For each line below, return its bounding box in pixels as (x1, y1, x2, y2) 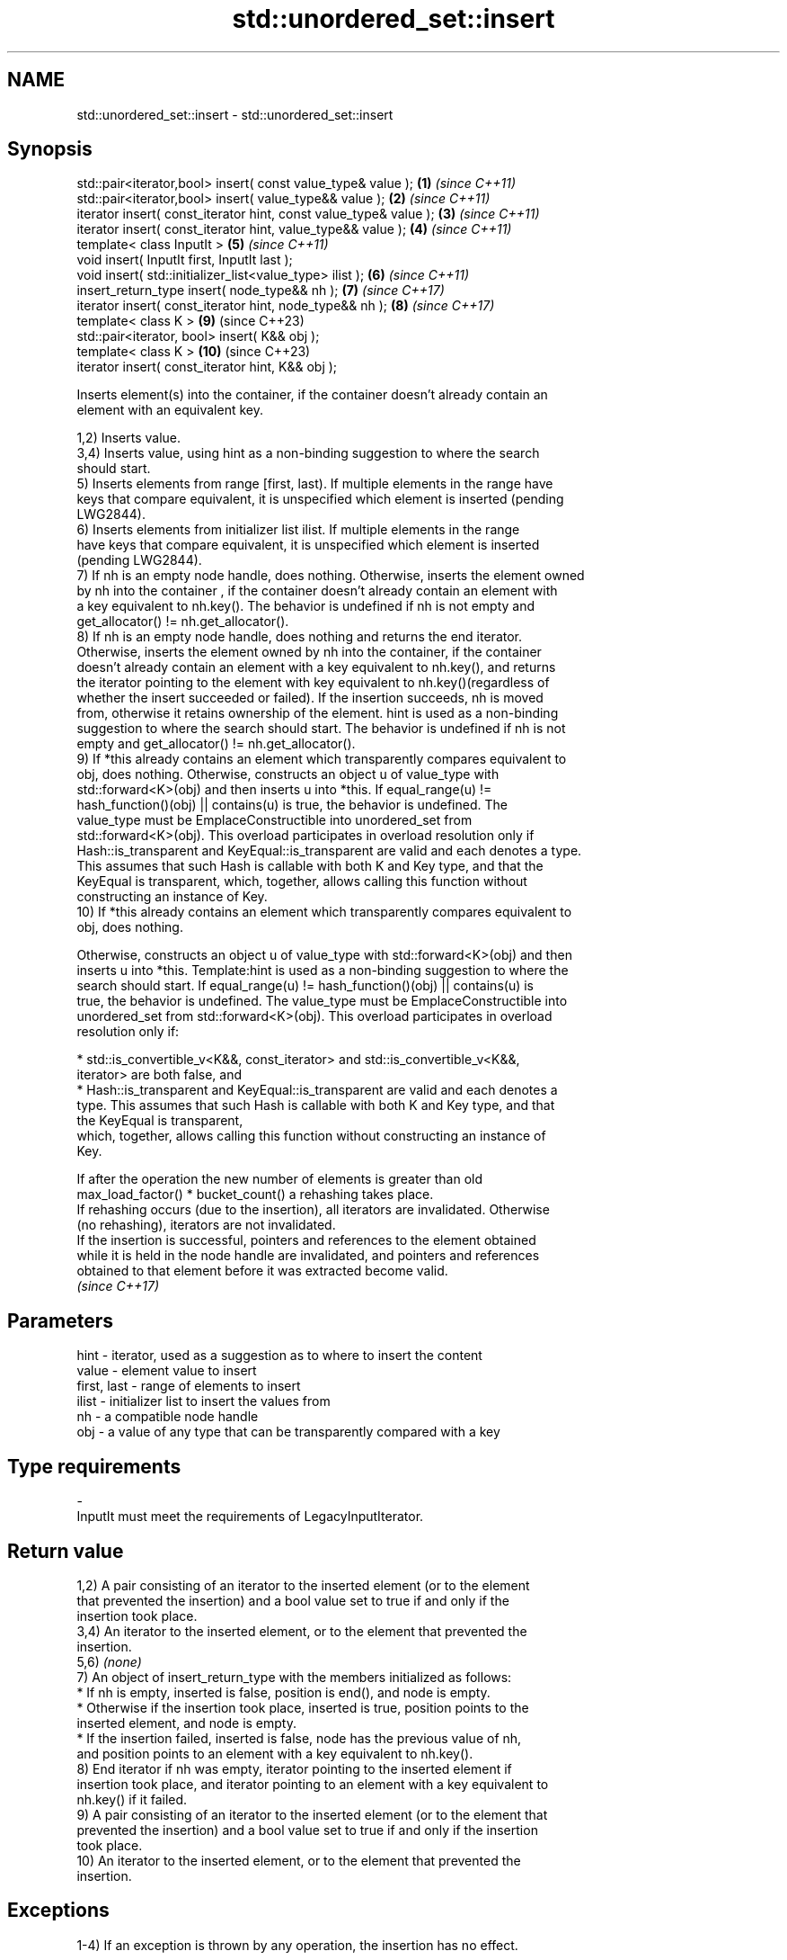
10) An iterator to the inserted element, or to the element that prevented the (76, 1852, 521, 1868)
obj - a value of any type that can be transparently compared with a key (76, 1424, 500, 1440)
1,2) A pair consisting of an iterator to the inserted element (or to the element (76, 1577, 530, 1593)
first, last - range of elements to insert (76, 1378, 301, 1394)
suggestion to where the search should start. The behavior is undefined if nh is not (76, 720, 566, 737)
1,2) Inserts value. (76, 430, 181, 446)
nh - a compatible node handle (76, 1409, 259, 1425)
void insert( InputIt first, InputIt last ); (76, 252, 293, 268)
